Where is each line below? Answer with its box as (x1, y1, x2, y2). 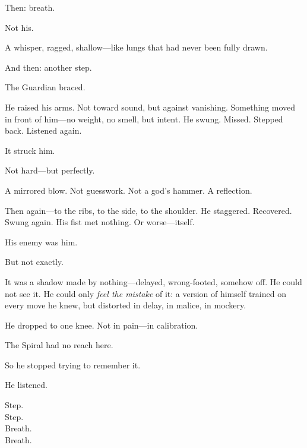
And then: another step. (5, 61, 92, 73)
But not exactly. (5, 255, 64, 268)
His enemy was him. (5, 235, 78, 248)
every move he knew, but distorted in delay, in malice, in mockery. (5, 299, 246, 311)
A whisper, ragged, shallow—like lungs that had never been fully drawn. (5, 41, 268, 53)
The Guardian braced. (5, 81, 86, 93)
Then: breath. (5, 1, 55, 13)
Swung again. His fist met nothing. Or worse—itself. (5, 216, 195, 228)
